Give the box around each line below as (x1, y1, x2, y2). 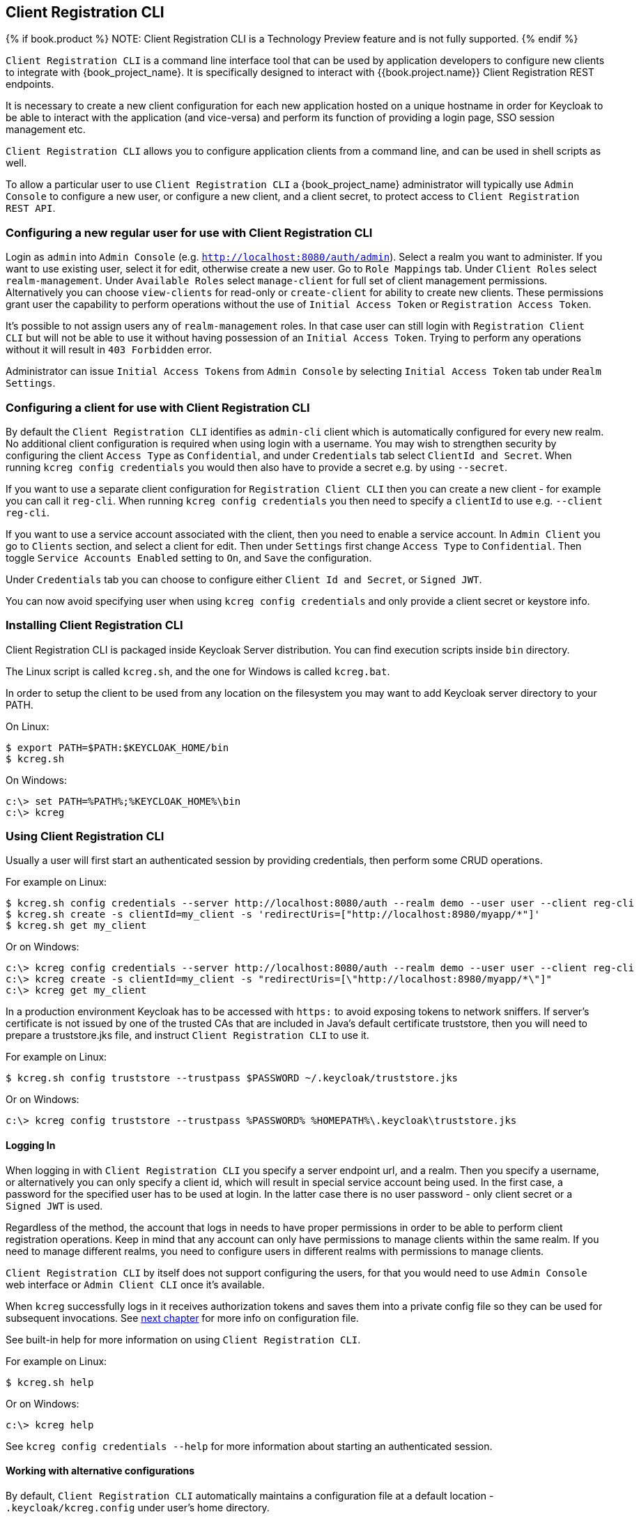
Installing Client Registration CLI (6, 618, 183, 633)
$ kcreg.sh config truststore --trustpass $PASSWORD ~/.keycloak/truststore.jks (6, 1072, 459, 1084)
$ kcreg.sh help (6, 1376, 94, 1388)
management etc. (6, 123, 86, 136)
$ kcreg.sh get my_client (6, 920, 147, 932)
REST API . (6, 202, 56, 215)
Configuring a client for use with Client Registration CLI (6, 400, 310, 415)
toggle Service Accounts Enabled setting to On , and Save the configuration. (6, 551, 372, 564)
